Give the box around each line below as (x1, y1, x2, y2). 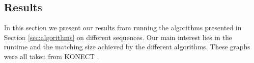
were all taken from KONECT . (4, 51, 99, 61)
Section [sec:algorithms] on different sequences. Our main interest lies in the (4, 32, 232, 42)
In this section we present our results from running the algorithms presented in (4, 22, 242, 33)
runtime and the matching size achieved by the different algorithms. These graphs (4, 42, 250, 52)
